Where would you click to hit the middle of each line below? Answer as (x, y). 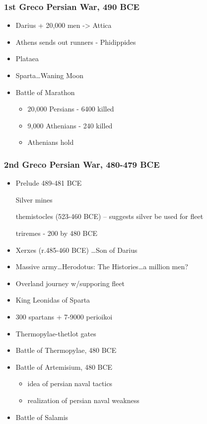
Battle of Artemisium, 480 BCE (64, 367)
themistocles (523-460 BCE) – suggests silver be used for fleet (109, 216)
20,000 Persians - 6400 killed (71, 109)
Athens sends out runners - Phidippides (76, 42)
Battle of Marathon (45, 92)
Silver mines (34, 199)
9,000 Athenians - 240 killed (70, 125)
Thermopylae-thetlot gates (56, 333)
